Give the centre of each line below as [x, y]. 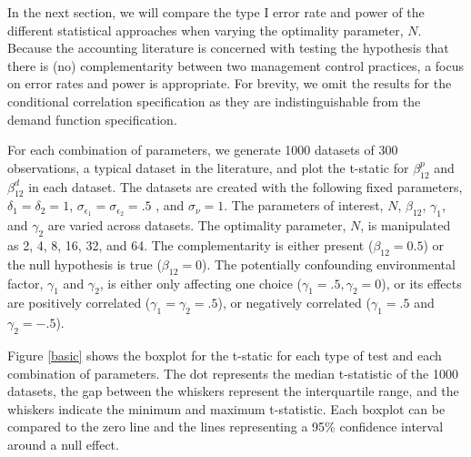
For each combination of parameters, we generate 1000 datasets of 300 [203, 150]
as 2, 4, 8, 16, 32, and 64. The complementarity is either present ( [190, 244]
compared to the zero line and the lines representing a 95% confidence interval [225, 427]
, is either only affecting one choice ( [200, 283]
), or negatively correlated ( [294, 303]
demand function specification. [92, 119]
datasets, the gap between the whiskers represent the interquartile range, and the [233, 391]
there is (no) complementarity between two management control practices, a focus [235, 65]
